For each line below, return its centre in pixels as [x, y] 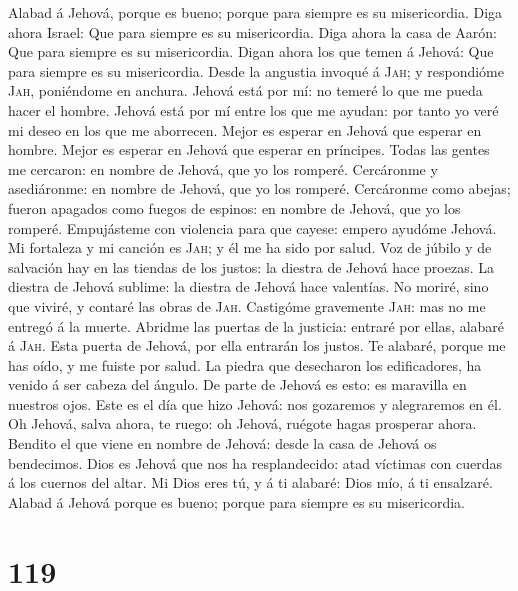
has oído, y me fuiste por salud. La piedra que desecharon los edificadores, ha [245, 364]
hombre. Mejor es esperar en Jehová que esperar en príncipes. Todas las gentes [249, 149]
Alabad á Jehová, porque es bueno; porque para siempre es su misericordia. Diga [255, 12]
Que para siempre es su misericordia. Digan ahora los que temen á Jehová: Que [251, 51]
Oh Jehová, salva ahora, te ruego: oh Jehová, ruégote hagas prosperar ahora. [242, 423]
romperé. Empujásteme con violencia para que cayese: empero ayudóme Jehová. [252, 227]
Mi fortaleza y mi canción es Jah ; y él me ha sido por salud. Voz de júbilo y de [250, 247]
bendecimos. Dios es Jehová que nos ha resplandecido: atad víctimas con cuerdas [255, 462]
